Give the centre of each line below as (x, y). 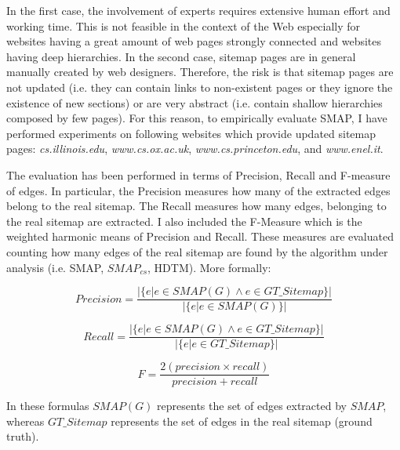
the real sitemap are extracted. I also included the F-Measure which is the (184, 221)
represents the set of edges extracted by (252, 406)
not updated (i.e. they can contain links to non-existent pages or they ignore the (200, 87)
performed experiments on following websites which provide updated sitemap (191, 133)
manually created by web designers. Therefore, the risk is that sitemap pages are (200, 72)
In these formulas (48, 406)
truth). (23, 436)
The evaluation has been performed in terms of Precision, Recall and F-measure (198, 174)
